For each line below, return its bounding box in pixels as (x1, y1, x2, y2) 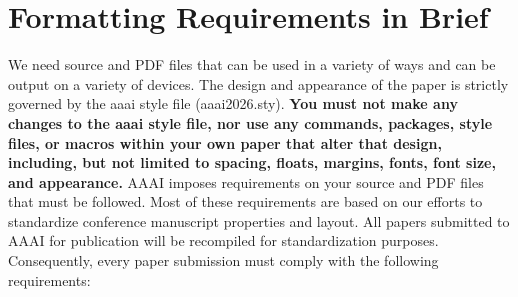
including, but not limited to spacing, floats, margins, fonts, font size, (8, 152, 496, 173)
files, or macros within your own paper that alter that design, (8, 132, 442, 153)
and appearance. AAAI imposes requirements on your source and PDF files (8, 171, 484, 192)
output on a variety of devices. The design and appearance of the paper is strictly (8, 73, 509, 94)
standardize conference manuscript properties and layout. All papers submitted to (8, 210, 510, 231)
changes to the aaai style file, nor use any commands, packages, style (8, 112, 493, 133)
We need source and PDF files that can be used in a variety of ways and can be (8, 54, 496, 75)
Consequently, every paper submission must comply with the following (8, 250, 439, 271)
